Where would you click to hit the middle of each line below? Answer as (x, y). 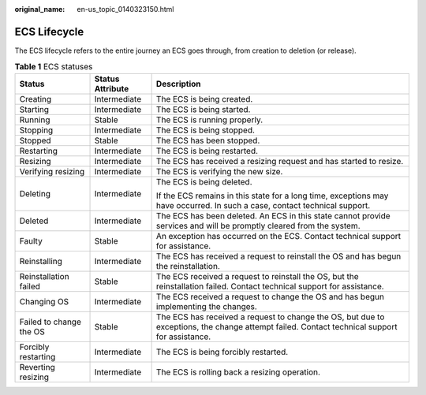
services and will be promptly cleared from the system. (258, 225)
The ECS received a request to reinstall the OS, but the (257, 276)
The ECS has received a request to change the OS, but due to (270, 317)
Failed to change (50, 322)
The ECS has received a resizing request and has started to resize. (280, 161)
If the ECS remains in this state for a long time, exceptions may (272, 196)
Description (178, 84)
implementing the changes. (207, 306)
